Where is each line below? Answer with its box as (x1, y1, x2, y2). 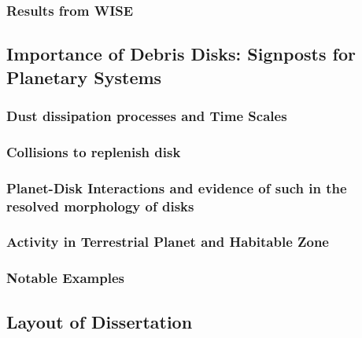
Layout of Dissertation (6, 309, 193, 333)
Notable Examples (6, 268, 124, 288)
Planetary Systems (6, 64, 162, 89)
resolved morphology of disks (6, 196, 194, 215)
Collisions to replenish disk (6, 141, 181, 161)
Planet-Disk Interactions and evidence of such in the (6, 178, 347, 197)
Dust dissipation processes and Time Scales (6, 105, 287, 125)
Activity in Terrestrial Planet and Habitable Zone (6, 232, 329, 252)
